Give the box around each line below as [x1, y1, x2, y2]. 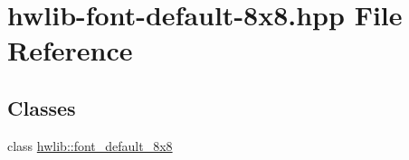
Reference [7, 32, 133, 69]
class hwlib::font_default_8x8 [7, 136, 173, 155]
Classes [7, 93, 76, 121]
